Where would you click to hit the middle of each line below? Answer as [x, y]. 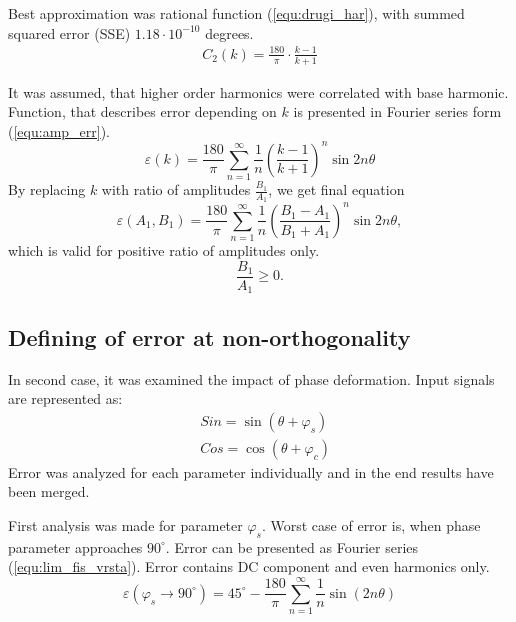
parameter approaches [75, 546]
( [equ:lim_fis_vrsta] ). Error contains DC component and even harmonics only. [249, 566]
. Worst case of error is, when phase [371, 524]
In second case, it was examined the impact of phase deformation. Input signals [251, 378]
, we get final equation [336, 189]
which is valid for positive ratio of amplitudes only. [164, 250]
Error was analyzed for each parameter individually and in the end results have [251, 471]
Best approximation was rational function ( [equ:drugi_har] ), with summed [236, 13]
